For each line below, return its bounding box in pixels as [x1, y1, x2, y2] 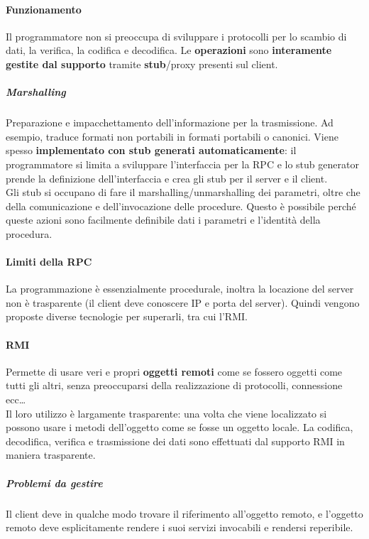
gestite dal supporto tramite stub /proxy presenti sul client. [6, 56, 278, 71]
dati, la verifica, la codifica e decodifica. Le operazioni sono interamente [6, 43, 332, 58]
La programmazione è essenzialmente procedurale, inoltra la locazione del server [6, 281, 354, 296]
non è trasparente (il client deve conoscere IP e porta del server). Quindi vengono [6, 295, 360, 310]
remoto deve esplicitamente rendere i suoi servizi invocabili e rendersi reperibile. [6, 520, 353, 535]
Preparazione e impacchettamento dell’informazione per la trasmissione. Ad [6, 115, 334, 130]
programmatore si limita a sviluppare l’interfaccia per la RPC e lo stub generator [6, 156, 359, 171]
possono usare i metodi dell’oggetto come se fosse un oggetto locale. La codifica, [6, 420, 353, 435]
